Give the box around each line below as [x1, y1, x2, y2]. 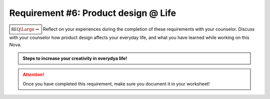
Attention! [22, 72, 44, 78]
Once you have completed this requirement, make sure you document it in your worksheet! [22, 81, 210, 87]
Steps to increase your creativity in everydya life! [22, 55, 127, 61]
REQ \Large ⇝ [11, 26, 39, 32]
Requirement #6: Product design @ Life [9, 7, 176, 18]
